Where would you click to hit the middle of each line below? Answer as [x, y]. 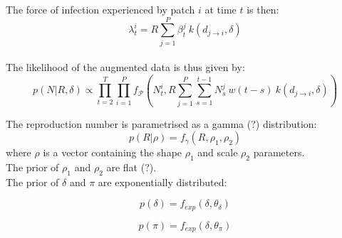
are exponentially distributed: [162, 182]
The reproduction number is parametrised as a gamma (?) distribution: [161, 123]
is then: [263, 9]
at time [221, 9]
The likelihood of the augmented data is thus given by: [125, 67]
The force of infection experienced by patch [100, 9]
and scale [218, 152]
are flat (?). [131, 167]
